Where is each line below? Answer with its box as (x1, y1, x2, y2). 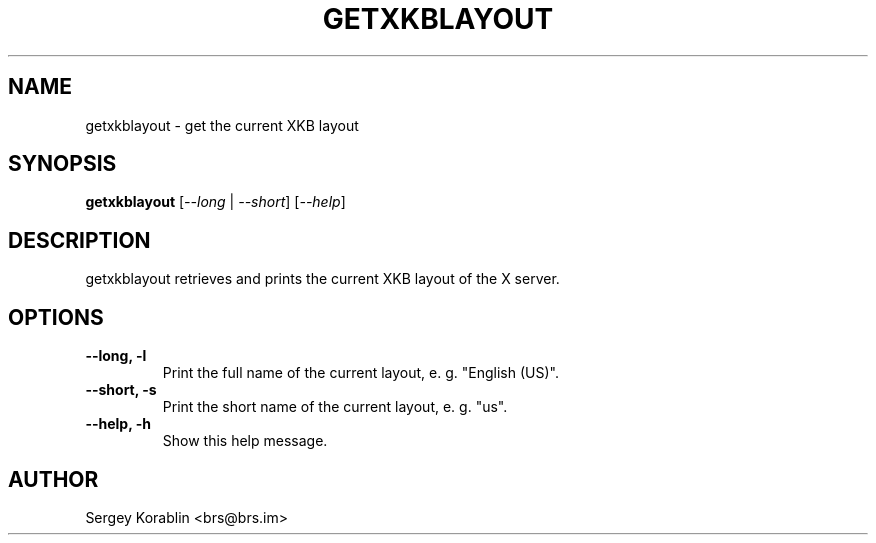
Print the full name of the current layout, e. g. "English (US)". (162, 364, 559, 382)
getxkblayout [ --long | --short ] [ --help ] (85, 193, 346, 211)
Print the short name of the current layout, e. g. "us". (162, 398, 508, 416)
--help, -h (85, 415, 151, 433)
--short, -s (85, 381, 157, 399)
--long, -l (85, 347, 147, 365)
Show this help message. (162, 432, 328, 450)
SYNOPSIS (8, 151, 117, 177)
